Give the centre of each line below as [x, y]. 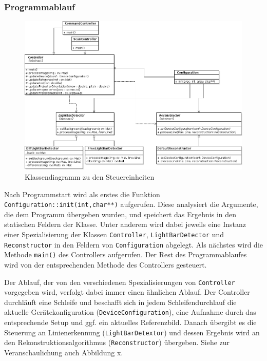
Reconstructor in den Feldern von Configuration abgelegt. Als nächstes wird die [133, 244]
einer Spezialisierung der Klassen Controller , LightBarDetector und [114, 234]
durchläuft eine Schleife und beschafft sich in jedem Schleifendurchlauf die [120, 302]
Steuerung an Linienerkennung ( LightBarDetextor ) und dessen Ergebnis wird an [132, 332]
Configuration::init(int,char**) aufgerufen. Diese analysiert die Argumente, [131, 204]
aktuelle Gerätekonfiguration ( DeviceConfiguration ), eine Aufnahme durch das [130, 312]
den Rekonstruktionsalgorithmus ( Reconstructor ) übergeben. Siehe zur [117, 342]
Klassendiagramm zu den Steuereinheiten [90, 177]
